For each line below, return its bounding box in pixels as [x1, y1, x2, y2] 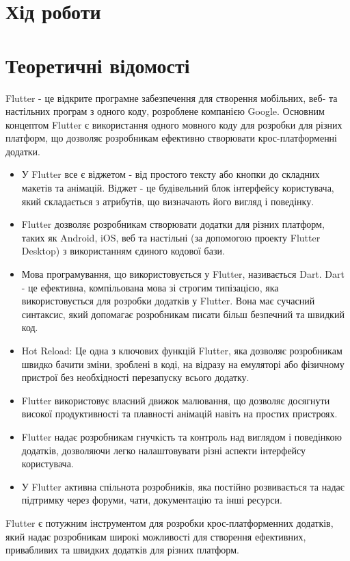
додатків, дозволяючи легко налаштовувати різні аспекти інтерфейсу [21, 443, 306, 457]
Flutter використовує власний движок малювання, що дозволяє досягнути [21, 393, 330, 407]
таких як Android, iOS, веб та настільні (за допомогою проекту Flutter [21, 230, 321, 244]
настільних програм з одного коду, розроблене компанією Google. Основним [5, 104, 325, 118]
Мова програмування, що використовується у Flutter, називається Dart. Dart [21, 267, 345, 281]
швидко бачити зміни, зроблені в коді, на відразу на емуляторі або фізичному [21, 356, 345, 371]
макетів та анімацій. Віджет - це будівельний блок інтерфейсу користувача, [21, 181, 334, 195]
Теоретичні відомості [5, 51, 190, 79]
